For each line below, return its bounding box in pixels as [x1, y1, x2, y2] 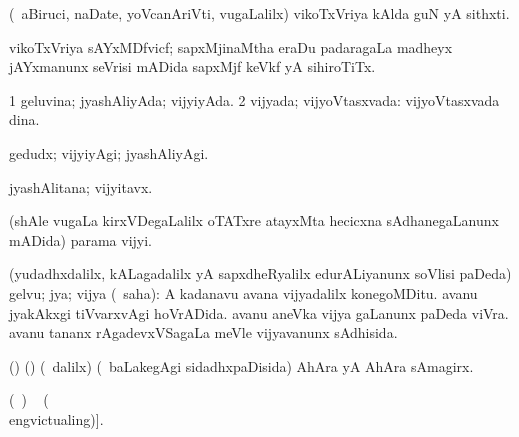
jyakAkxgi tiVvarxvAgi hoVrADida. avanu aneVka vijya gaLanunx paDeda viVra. [9, 302, 509, 323]
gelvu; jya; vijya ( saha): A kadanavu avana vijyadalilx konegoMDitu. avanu [9, 282, 478, 303]
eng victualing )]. [9, 408, 104, 429]
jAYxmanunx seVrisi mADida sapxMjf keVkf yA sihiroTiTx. [9, 56, 376, 77]
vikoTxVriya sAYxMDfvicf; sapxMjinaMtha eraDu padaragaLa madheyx [9, 36, 453, 57]
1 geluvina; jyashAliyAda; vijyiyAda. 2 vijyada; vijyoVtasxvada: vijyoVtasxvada [9, 89, 500, 110]
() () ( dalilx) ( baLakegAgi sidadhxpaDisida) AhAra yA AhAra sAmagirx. [9, 355, 474, 376]
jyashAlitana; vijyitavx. [9, 176, 153, 197]
